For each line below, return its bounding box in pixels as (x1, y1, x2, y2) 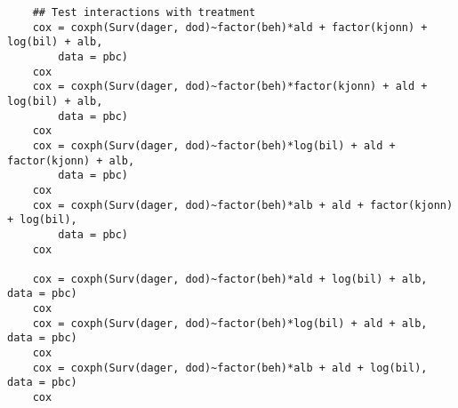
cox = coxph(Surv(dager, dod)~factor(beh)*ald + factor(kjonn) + (32, 20, 428, 34)
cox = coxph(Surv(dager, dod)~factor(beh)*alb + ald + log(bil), (32, 361, 428, 374)
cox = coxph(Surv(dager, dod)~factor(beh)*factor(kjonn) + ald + (32, 80, 428, 93)
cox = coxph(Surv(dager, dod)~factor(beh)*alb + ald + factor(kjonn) (32, 198, 454, 212)
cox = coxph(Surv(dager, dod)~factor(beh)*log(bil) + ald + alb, (32, 316, 428, 330)
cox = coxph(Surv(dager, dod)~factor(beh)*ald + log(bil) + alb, (32, 272, 428, 285)
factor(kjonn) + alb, (7, 154, 135, 167)
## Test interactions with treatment (32, 6, 256, 19)
